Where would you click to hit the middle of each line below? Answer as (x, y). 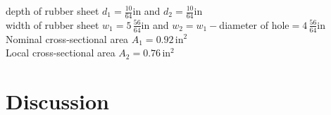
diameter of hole (254, 24)
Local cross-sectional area (61, 53)
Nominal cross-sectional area (67, 38)
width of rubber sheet (52, 24)
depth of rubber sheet (52, 11)
